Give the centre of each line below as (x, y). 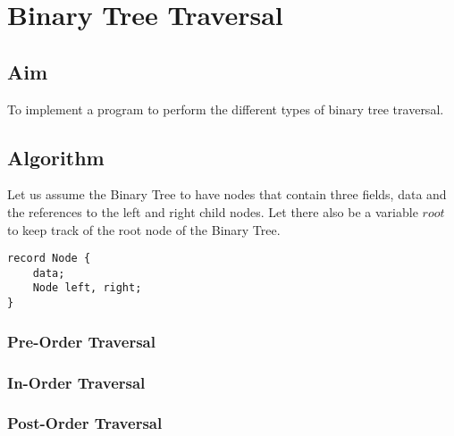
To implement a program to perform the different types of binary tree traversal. (226, 109)
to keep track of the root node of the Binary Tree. (144, 229)
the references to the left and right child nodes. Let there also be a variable (213, 211)
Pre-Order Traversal (81, 341)
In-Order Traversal (76, 382)
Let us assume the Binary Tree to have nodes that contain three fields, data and (227, 194)
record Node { (49, 259)
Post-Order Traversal (85, 423)
